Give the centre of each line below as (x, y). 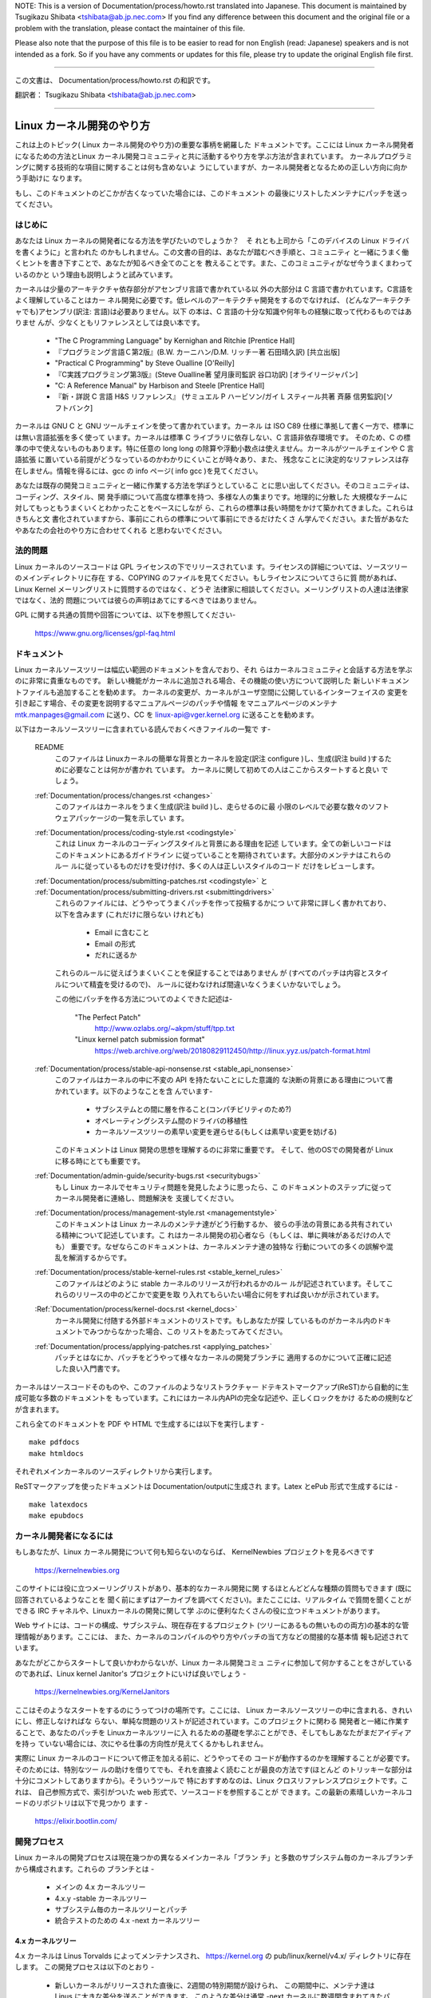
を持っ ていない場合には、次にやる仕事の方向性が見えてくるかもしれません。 (141, 1743)
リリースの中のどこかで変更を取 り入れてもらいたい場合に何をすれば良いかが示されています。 (229, 1295)
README (49, 747)
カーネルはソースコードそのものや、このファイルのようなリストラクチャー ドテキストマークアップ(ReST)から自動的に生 (212, 1387)
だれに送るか (116, 954)
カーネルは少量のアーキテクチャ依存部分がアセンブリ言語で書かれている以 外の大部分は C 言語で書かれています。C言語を (214, 289)
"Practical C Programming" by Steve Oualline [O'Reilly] (145, 363)
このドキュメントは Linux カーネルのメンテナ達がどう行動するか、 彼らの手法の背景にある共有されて (220, 1224)
